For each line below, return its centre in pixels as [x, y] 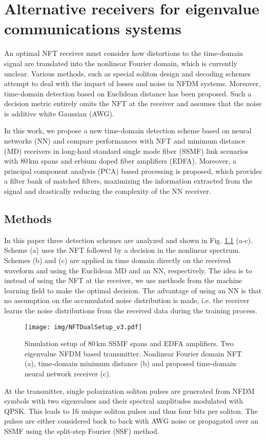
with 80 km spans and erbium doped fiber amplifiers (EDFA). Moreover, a [120, 161]
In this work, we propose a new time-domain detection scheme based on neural [128, 131]
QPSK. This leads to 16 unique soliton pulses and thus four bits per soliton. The [131, 411]
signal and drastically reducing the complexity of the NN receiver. [108, 191]
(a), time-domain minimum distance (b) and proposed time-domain [130, 363]
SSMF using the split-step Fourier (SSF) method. [82, 431]
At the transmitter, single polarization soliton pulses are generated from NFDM [129, 391]
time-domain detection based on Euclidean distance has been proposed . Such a [128, 93]
